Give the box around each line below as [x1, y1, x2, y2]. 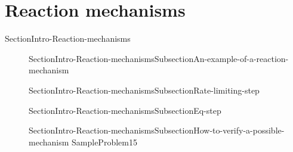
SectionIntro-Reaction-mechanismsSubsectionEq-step [29, 104, 221, 116]
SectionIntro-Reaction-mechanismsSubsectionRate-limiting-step [29, 83, 260, 96]
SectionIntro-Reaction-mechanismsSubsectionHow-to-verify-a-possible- [29, 124, 285, 137]
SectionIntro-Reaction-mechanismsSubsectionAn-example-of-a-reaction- [29, 52, 289, 64]
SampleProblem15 [72, 135, 137, 148]
